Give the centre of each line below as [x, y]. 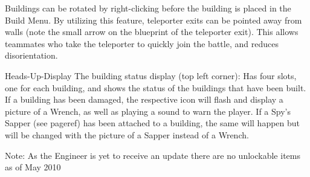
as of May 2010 [33, 167]
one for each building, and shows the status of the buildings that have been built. [156, 87]
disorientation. [31, 55]
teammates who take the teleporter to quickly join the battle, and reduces [142, 43]
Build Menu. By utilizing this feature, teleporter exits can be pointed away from [153, 20]
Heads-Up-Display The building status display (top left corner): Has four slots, [151, 75]
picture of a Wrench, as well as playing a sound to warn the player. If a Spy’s [148, 111]
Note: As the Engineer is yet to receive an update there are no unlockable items [153, 155]
